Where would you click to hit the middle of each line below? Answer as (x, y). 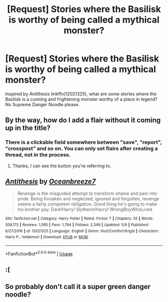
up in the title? (28, 128)
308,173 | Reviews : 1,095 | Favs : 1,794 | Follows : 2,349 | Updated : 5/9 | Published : (77, 225)
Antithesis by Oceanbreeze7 (50, 182)
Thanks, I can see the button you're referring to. (62, 166)
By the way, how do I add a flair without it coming (83, 120)
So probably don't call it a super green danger (78, 286)
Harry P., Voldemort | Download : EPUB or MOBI (47, 237)
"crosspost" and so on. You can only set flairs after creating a (81, 149)
